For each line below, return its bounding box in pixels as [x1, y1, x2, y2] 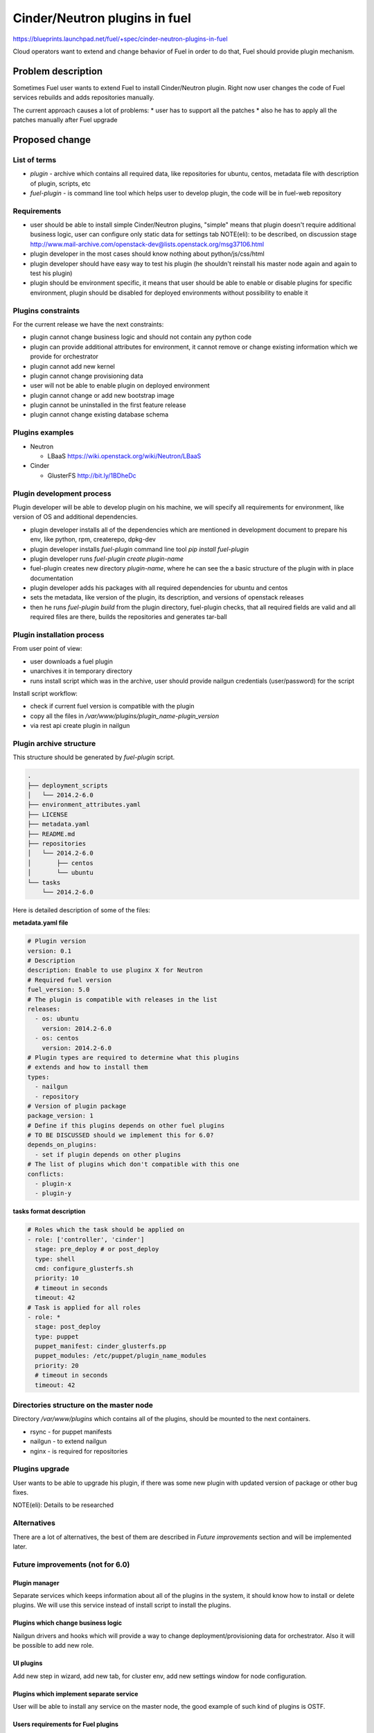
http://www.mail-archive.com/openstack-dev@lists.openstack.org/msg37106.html [30, 240, 265, 248]
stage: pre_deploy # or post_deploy [35, 1245, 159, 1253]
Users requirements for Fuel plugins [12, 1720, 119, 1728]
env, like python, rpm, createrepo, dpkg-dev [30, 535, 156, 543]
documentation [30, 574, 74, 582]
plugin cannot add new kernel [30, 362, 116, 370]
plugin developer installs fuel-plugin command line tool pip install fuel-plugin [30, 545, 249, 553]
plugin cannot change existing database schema [30, 410, 169, 419]
